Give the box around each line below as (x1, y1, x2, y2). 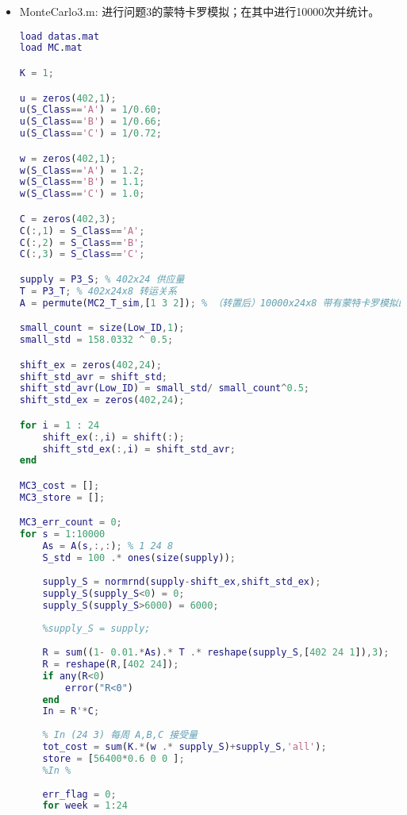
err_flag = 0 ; (42, 788, 117, 800)
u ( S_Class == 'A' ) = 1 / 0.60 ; (19, 104, 162, 116)
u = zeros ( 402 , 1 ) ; (19, 92, 117, 104)
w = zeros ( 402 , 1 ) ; (19, 152, 117, 164)
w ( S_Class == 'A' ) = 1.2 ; (19, 164, 145, 176)
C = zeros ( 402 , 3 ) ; (19, 213, 117, 225)
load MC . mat (19, 42, 83, 54)
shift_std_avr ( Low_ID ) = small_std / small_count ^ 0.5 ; (19, 383, 310, 394)
